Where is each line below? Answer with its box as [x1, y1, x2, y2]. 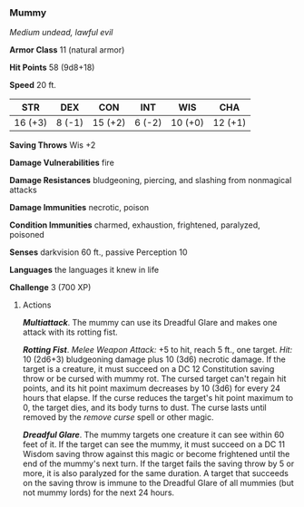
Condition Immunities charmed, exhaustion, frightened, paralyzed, [9, 219, 260, 230]
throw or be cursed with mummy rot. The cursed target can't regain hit [22, 374, 287, 385]
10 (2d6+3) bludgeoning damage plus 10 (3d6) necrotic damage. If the [22, 354, 286, 365]
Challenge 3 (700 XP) [9, 282, 92, 293]
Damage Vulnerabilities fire [9, 157, 115, 169]
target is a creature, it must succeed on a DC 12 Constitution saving [22, 364, 275, 375]
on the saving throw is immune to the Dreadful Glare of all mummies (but [22, 478, 294, 489]
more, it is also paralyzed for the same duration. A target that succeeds [22, 468, 289, 479]
